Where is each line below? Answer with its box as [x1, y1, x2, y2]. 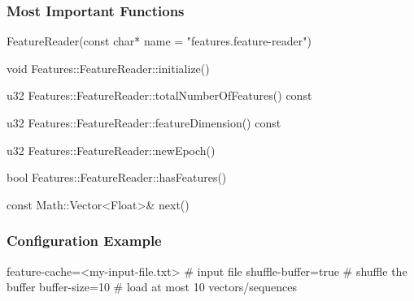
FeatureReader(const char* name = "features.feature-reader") [7, 32, 312, 49]
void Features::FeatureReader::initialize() [7, 59, 210, 76]
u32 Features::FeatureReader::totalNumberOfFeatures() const [7, 87, 312, 104]
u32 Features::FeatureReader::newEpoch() [7, 141, 216, 158]
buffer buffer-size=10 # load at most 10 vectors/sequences [7, 278, 298, 295]
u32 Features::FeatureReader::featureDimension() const [7, 114, 281, 131]
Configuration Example [7, 230, 162, 251]
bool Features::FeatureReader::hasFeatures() [7, 169, 227, 186]
